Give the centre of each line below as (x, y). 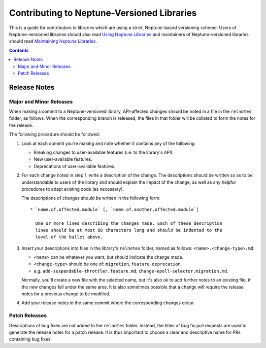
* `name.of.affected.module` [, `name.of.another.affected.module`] (115, 209)
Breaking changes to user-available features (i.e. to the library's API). (104, 152)
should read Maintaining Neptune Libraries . (53, 41)
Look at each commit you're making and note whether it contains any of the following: (109, 143)
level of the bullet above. (69, 237)
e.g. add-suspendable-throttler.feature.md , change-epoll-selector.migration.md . (131, 271)
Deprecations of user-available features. (75, 166)
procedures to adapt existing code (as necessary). (73, 189)
